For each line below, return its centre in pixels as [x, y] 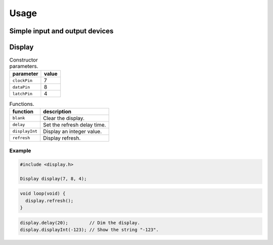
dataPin [21, 87]
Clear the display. [64, 118]
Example [20, 151]
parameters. [24, 67]
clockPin [22, 80]
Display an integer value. [73, 131]
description [57, 111]
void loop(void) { [43, 194]
